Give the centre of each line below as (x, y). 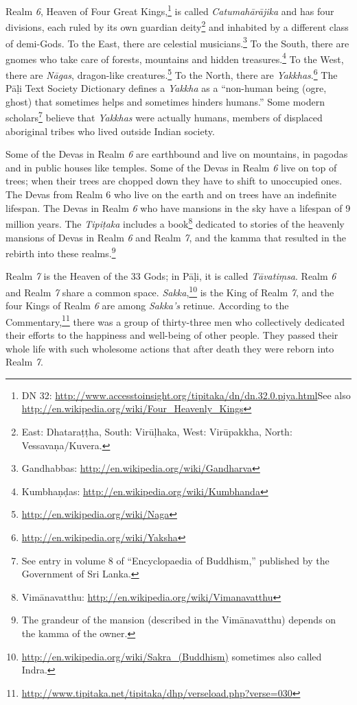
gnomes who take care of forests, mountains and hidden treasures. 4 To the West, (175, 58)
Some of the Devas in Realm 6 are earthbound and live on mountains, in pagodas (177, 154)
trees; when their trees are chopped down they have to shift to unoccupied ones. (174, 181)
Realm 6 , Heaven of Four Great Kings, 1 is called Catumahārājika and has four (170, 10)
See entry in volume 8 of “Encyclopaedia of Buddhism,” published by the (175, 560)
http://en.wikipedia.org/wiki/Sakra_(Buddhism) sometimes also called (172, 656)
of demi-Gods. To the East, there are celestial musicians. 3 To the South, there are (177, 42)
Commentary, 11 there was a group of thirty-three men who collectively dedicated (175, 320)
